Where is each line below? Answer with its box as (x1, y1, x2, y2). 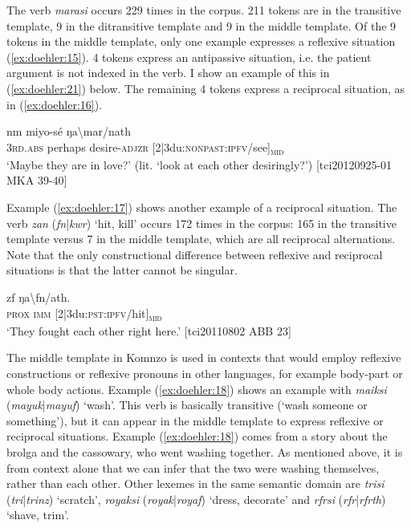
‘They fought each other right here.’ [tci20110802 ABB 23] (6, 322, 291, 339)
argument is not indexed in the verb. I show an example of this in (6, 64, 330, 81)
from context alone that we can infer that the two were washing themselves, (6, 459, 380, 476)
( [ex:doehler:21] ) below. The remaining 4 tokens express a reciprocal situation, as (6, 79, 405, 96)
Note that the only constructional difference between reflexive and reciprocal (6, 246, 383, 262)
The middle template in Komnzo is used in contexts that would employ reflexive (6, 349, 401, 366)
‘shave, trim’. (6, 506, 69, 523)
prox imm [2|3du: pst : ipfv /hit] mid (6, 304, 162, 323)
